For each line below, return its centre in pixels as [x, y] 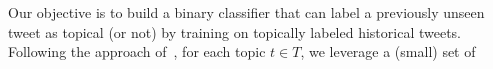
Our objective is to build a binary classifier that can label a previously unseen [246, 12]
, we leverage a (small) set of [388, 51]
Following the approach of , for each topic [137, 51]
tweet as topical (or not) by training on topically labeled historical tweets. [235, 31]
